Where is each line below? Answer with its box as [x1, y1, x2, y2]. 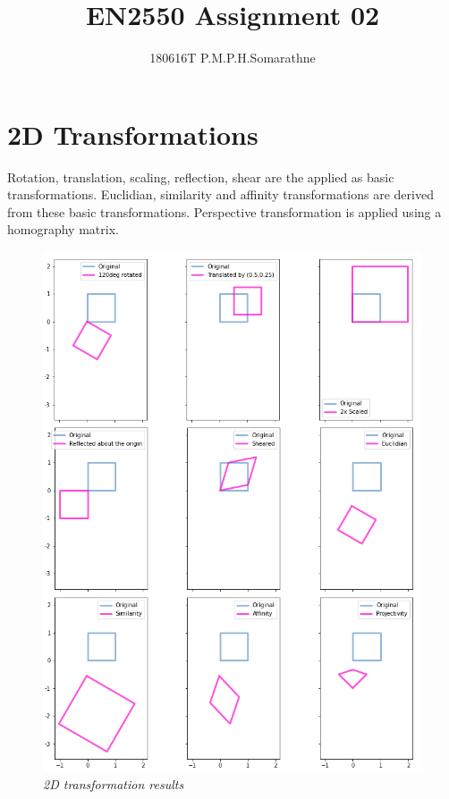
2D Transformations [7, 115, 258, 152]
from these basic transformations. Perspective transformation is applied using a [7, 202, 442, 221]
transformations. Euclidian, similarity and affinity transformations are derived [7, 185, 434, 204]
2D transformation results [43, 774, 184, 793]
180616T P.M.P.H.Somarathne [149, 48, 316, 67]
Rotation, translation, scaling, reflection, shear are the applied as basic [7, 167, 394, 186]
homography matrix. [7, 220, 119, 239]
